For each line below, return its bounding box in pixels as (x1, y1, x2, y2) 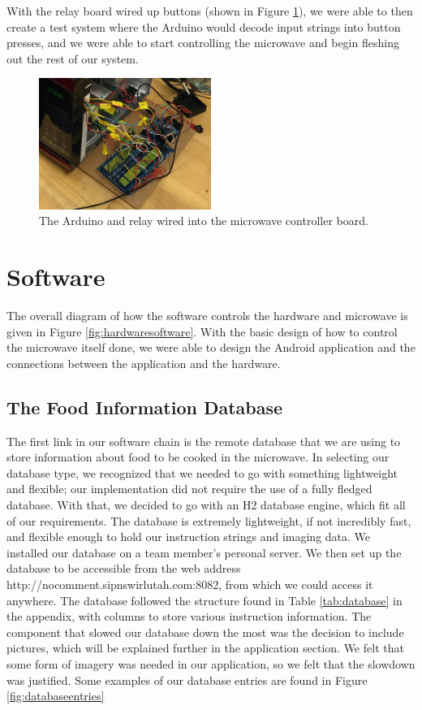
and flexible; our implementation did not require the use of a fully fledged (6, 480, 372, 497)
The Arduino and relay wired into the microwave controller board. (39, 212, 368, 229)
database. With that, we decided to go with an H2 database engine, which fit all (6, 496, 406, 513)
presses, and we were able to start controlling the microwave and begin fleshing (6, 34, 399, 51)
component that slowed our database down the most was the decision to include (6, 623, 404, 640)
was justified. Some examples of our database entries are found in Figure (6, 671, 368, 688)
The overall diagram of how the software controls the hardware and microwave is (6, 307, 408, 324)
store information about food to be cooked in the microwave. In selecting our (6, 448, 390, 465)
